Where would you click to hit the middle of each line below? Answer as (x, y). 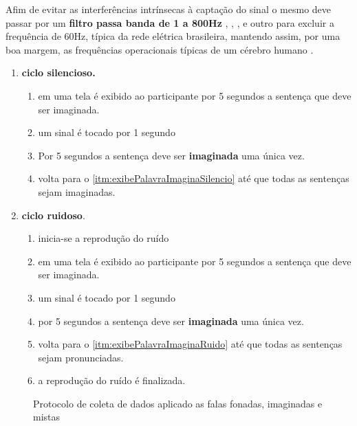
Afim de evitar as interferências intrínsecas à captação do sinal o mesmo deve (169, 9)
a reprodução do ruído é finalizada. (112, 380)
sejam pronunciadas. (81, 357)
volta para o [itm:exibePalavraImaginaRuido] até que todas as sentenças (190, 344)
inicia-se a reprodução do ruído (104, 238)
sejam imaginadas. (77, 191)
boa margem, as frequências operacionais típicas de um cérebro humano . (160, 49)
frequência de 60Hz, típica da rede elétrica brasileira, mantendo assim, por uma (173, 36)
